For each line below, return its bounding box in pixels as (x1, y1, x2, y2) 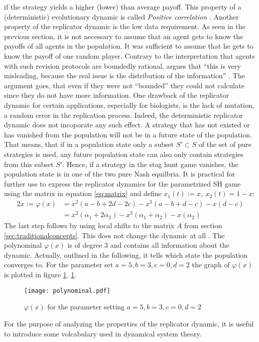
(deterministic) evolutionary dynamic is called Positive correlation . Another (4, 11, 239, 22)
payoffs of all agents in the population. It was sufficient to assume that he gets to (4, 41, 253, 51)
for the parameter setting (47, 301, 125, 312)
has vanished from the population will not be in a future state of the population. (4, 129, 252, 139)
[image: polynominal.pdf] (24, 287, 110, 294)
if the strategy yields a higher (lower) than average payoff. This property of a (4, 2, 241, 12)
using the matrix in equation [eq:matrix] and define (4, 188, 162, 199)
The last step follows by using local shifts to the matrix (4, 220, 175, 231)
